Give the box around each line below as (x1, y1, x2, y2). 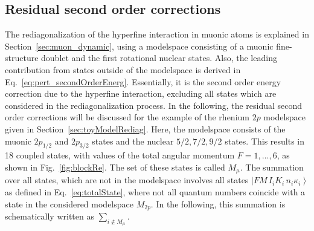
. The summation (240, 160, 304, 173)
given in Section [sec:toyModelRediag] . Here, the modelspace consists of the (5, 122, 286, 135)
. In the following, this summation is (150, 197, 286, 210)
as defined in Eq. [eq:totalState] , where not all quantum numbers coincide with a (5, 185, 306, 198)
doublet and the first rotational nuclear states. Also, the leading (41, 51, 277, 64)
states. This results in (225, 134, 305, 147)
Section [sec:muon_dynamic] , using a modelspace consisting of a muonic (5, 39, 274, 52)
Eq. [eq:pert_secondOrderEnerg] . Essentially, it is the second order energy (5, 75, 281, 88)
